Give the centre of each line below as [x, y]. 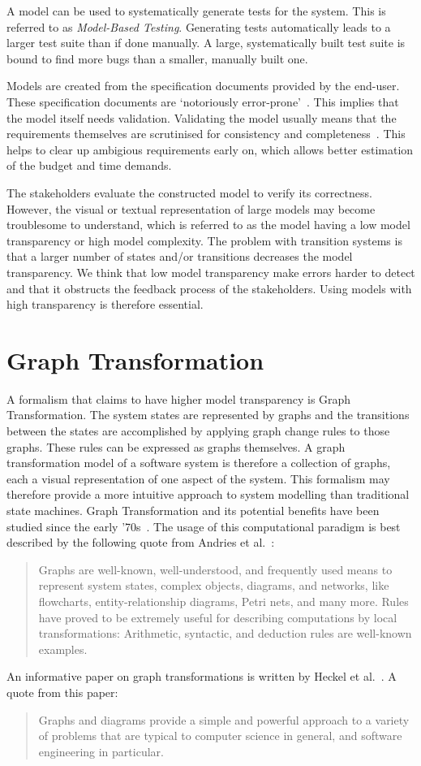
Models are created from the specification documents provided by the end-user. [203, 86]
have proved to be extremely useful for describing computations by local [218, 617]
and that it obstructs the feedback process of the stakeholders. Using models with [209, 288]
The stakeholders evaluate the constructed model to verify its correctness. [189, 192]
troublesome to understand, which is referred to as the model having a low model [208, 225]
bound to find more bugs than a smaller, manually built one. [157, 58]
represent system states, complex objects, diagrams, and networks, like [214, 585]
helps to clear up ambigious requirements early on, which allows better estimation [210, 149]
